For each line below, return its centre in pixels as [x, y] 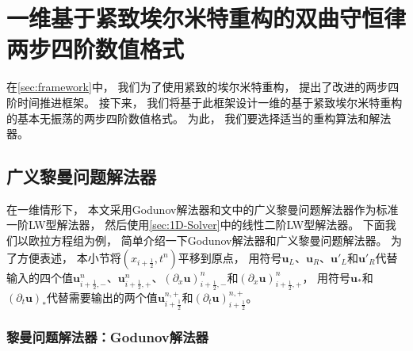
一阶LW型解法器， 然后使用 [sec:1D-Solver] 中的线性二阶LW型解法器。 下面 [196, 225]
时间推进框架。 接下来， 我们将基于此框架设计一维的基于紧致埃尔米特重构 [210, 102]
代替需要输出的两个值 [102, 297]
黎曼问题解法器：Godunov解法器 [107, 336]
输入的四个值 [40, 277]
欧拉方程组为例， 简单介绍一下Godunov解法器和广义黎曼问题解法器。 [208, 240]
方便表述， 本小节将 [69, 257]
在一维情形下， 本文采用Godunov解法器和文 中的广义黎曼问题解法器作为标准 [203, 209]
